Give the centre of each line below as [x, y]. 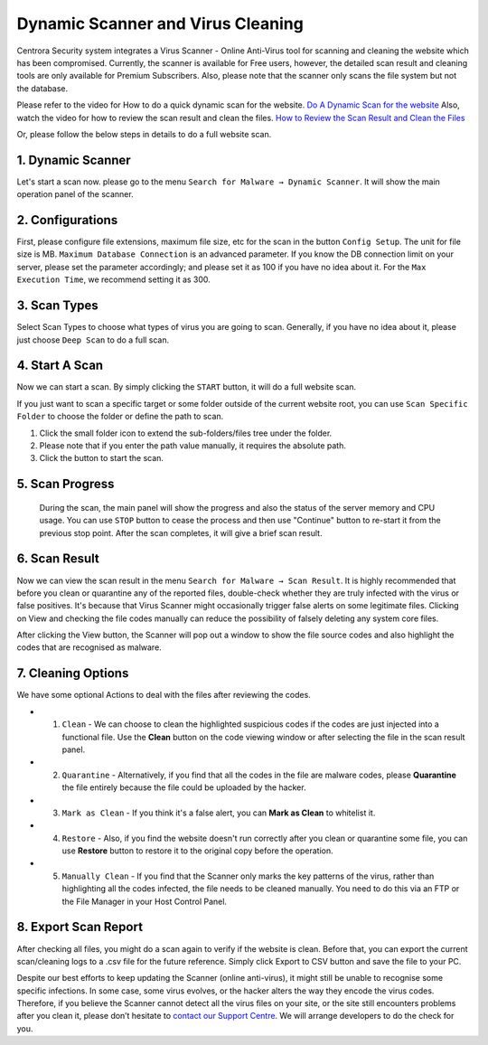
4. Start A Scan [60, 366]
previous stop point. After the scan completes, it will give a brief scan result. [181, 532]
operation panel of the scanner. [75, 194]
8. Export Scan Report [80, 927]
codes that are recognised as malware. [89, 647]
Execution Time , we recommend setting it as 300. [114, 279]
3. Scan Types [57, 306]
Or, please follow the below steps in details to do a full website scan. [144, 134]
